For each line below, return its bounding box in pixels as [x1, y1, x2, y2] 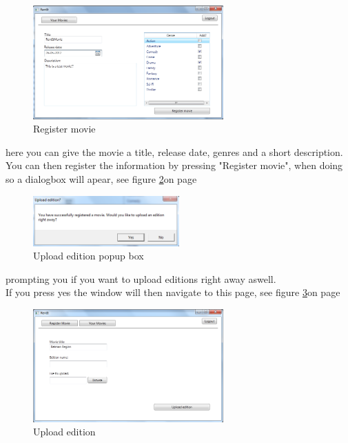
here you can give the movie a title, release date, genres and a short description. [6, 144, 343, 159]
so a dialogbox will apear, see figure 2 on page [6, 172, 197, 186]
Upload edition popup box [33, 248, 144, 263]
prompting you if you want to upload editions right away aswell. [6, 271, 276, 286]
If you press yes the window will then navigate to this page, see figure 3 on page [6, 285, 340, 299]
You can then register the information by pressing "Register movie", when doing [6, 158, 343, 173]
